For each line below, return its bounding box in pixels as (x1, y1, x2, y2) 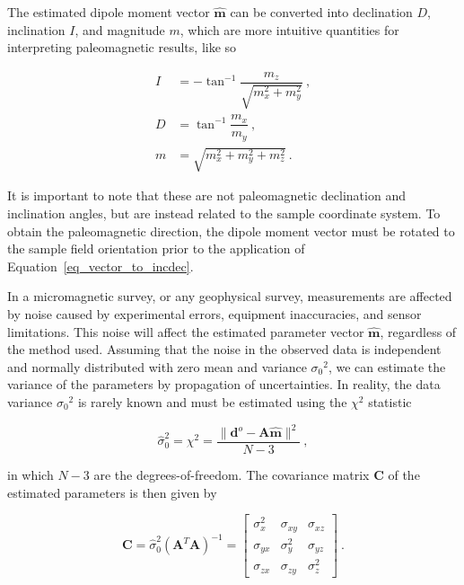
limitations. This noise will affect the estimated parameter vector (7, 322, 364, 341)
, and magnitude (74, 20, 165, 39)
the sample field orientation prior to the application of (7, 239, 305, 258)
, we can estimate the (328, 357, 446, 376)
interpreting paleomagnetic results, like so (7, 38, 237, 57)
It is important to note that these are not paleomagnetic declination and (7, 186, 406, 205)
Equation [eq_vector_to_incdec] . (7, 256, 194, 275)
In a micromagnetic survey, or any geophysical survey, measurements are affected (7, 287, 452, 306)
